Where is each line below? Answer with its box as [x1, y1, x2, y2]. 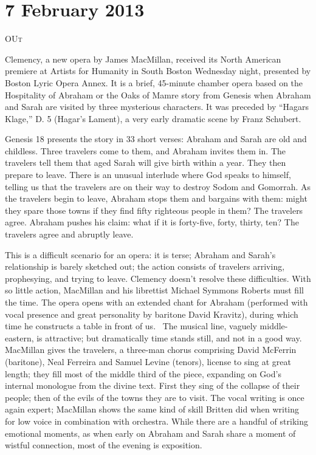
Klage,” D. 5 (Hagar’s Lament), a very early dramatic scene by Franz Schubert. [5, 112, 301, 125]
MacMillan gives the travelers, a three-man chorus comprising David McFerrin [5, 343, 297, 356]
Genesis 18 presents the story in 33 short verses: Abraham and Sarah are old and [5, 132, 307, 145]
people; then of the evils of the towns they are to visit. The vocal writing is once [5, 391, 304, 403]
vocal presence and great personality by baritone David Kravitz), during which [5, 307, 298, 320]
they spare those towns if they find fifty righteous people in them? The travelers [5, 204, 303, 216]
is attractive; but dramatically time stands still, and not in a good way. [36, 331, 302, 344]
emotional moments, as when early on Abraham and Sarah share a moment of [5, 426, 296, 439]
